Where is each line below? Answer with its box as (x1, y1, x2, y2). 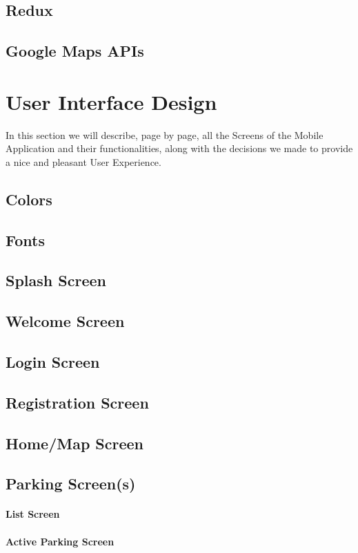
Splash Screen (6, 270, 106, 291)
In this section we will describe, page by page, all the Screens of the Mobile (6, 127, 324, 142)
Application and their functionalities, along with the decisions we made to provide (6, 141, 353, 156)
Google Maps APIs (6, 40, 144, 62)
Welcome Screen (6, 310, 125, 332)
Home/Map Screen (6, 432, 144, 453)
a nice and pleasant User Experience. (6, 154, 161, 169)
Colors (6, 188, 52, 209)
